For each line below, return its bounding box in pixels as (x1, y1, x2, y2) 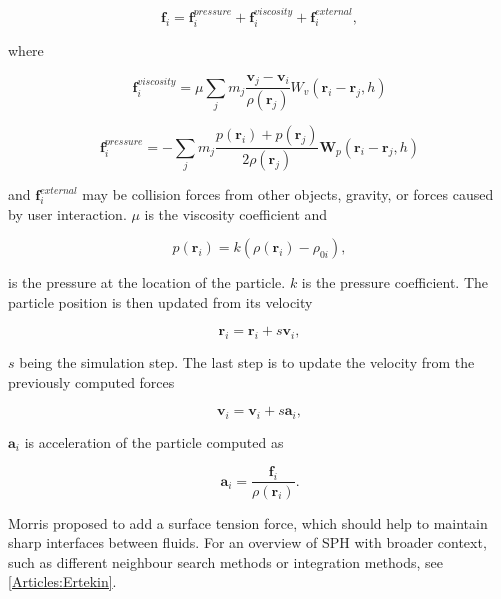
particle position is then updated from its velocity (8, 291, 313, 312)
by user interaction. (8, 203, 127, 224)
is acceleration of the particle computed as (24, 431, 284, 452)
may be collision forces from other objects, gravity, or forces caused (82, 184, 494, 205)
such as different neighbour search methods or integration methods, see (8, 551, 444, 572)
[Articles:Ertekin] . (8, 571, 117, 592)
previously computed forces (8, 371, 175, 392)
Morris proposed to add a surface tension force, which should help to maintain (8, 512, 488, 533)
